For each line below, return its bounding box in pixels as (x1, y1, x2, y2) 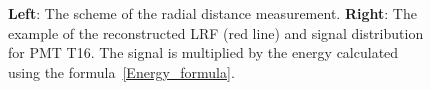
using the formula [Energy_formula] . (8, 61, 235, 82)
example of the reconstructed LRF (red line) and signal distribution (8, 22, 424, 43)
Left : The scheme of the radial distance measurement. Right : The (8, 3, 417, 23)
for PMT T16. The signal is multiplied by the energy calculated (8, 42, 399, 63)
